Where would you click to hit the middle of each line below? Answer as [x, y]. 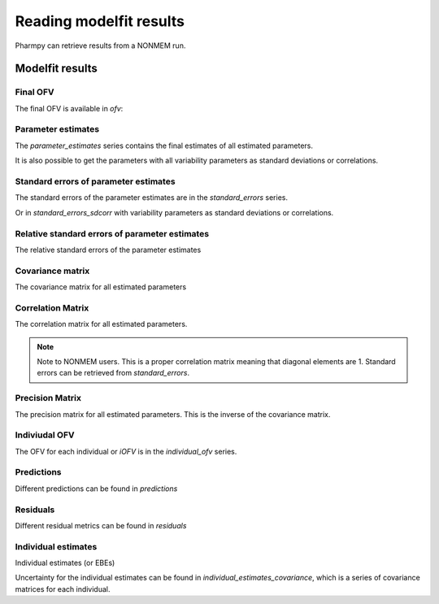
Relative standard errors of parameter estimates [112, 233]
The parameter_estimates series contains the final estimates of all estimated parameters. [164, 146]
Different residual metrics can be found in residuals [101, 525]
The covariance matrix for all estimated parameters [101, 287]
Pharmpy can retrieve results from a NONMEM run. [100, 46]
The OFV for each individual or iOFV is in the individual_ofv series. [126, 451]
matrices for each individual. [63, 589]
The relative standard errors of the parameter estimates [108, 250]
